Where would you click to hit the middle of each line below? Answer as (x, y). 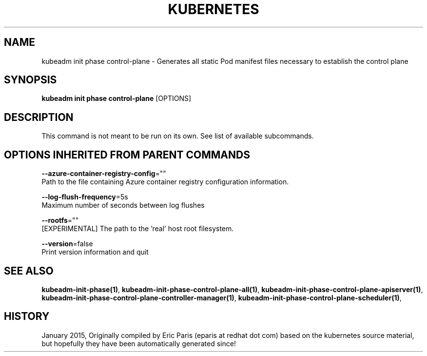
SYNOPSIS (30, 80)
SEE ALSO (29, 271)
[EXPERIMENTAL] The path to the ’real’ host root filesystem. (138, 229)
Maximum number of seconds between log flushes (123, 205)
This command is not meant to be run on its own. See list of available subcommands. (178, 136)
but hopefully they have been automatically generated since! (139, 343)
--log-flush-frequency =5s (85, 197)
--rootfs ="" (60, 220)
